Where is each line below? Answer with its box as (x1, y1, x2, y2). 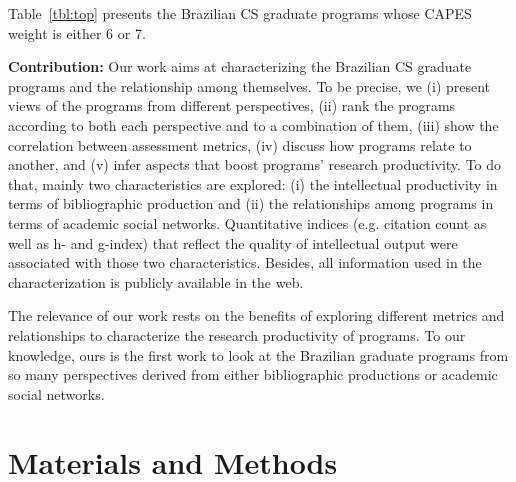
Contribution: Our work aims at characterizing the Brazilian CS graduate (8, 56, 472, 77)
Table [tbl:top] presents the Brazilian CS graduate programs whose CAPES (8, 3, 472, 23)
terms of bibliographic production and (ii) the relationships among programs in (8, 193, 494, 214)
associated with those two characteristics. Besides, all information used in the (8, 252, 482, 273)
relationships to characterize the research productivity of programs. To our (8, 324, 466, 345)
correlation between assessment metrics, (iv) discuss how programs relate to (8, 134, 472, 155)
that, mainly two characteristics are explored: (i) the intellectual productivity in (8, 173, 498, 194)
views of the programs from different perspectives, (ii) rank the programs (8, 95, 456, 116)
